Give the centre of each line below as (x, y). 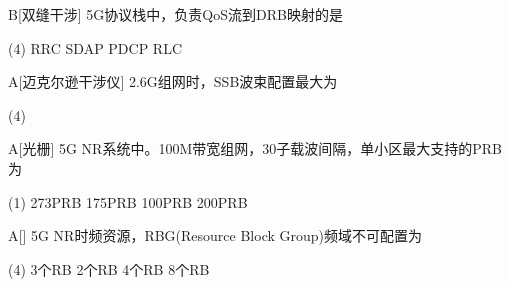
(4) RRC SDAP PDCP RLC (95, 47)
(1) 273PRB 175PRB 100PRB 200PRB (128, 201)
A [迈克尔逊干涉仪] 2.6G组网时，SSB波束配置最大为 (173, 81)
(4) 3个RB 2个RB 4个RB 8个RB (109, 268)
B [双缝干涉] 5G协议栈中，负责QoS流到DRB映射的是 (175, 14)
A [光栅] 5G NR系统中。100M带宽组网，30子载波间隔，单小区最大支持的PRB (255, 148)
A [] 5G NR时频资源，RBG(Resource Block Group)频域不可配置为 (215, 235)
